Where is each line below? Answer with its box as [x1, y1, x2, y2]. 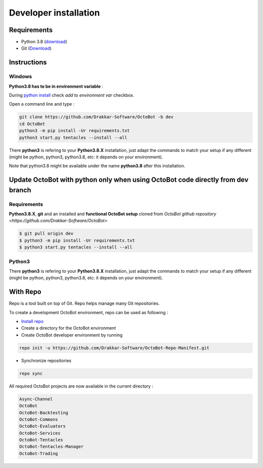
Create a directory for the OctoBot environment [21, 325, 116, 331]
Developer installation [9, 7, 100, 18]
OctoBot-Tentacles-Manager [19, 444, 84, 449]
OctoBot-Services [19, 430, 61, 436]
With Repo [9, 288, 41, 296]
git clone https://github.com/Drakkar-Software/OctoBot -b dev [19, 114, 174, 120]
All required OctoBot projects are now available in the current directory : [9, 383, 153, 389]
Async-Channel [19, 396, 53, 402]
